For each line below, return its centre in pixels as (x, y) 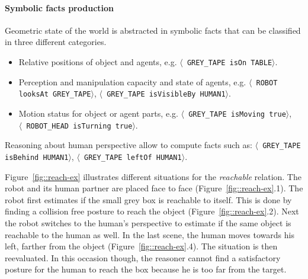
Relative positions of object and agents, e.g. (98, 61)
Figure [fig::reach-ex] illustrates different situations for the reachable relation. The (153, 176)
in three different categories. (56, 42)
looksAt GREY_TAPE (55, 94)
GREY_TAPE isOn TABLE (230, 62)
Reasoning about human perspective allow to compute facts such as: (129, 145)
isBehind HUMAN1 (37, 157)
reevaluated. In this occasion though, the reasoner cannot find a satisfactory (143, 257)
